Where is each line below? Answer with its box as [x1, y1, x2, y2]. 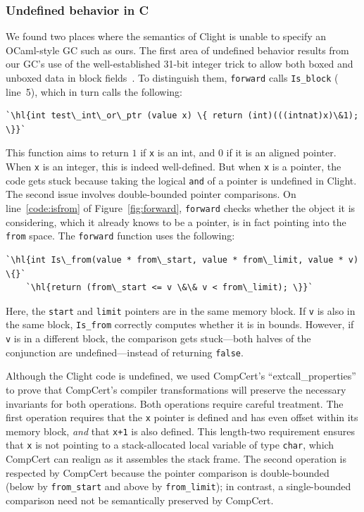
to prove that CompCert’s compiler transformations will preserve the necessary [6, 382, 346, 397]
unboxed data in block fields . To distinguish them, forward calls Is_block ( [6, 70, 339, 85]
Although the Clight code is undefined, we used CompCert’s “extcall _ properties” [6, 368, 356, 383]
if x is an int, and [140, 145, 215, 160]
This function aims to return [6, 145, 129, 160]
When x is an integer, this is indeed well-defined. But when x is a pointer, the [6, 159, 341, 174]
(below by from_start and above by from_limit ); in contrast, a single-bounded [6, 479, 351, 494]
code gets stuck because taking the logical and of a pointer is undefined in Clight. [6, 173, 357, 187]
